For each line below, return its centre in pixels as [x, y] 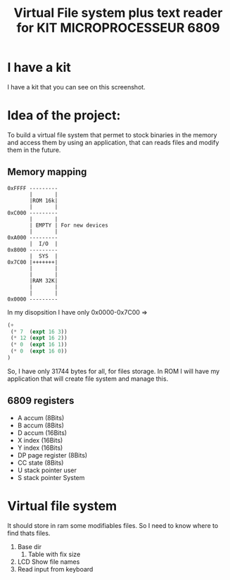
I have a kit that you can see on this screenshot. [76, 87]
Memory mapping [47, 172]
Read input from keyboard [55, 569]
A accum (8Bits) [41, 417]
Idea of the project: [64, 116]
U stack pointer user [47, 470]
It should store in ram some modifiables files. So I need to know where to [113, 525]
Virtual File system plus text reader [118, 13]
